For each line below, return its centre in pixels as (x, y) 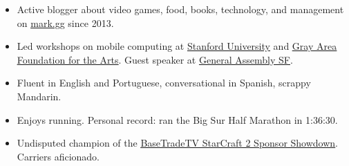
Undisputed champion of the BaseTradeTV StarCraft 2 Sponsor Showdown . (178, 143)
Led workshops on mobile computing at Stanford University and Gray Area (177, 46)
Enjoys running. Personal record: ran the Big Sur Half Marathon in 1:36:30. (177, 119)
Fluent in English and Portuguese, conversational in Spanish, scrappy (164, 83)
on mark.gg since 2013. (65, 22)
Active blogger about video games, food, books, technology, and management (180, 9)
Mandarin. (39, 96)
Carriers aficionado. (58, 156)
